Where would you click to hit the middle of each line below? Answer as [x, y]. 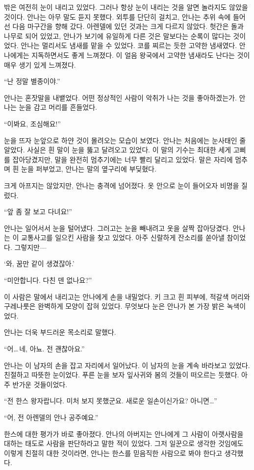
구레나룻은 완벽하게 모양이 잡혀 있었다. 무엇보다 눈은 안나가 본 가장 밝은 [114, 306]
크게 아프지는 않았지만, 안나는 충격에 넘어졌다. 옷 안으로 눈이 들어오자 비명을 [122, 185]
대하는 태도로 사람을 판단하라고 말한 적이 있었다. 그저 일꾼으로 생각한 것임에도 [124, 443]
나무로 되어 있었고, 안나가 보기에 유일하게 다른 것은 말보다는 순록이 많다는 [117, 36]
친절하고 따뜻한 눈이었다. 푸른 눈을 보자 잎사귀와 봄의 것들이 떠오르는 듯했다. [122, 375]
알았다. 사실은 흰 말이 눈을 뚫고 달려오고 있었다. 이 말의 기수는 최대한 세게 [118, 150]
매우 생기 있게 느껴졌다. [40, 64]
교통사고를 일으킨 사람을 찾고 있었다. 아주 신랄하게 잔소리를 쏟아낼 [123, 237]
